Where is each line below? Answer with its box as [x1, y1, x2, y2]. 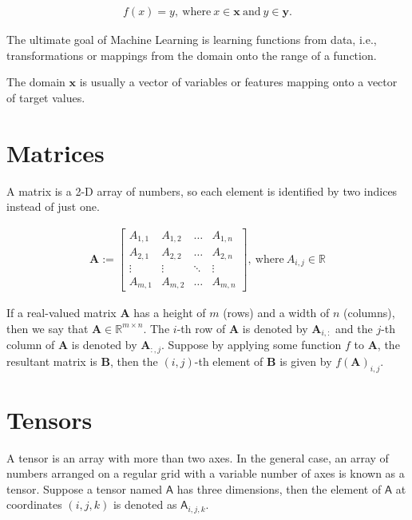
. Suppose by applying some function [160, 336, 342, 353]
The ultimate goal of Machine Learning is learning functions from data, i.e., [6, 31, 377, 48]
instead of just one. [6, 198, 100, 215]
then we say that [6, 320, 89, 336]
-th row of [176, 320, 226, 336]
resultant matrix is [6, 352, 97, 369]
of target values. [6, 89, 85, 105]
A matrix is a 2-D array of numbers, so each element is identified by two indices [6, 182, 398, 199]
